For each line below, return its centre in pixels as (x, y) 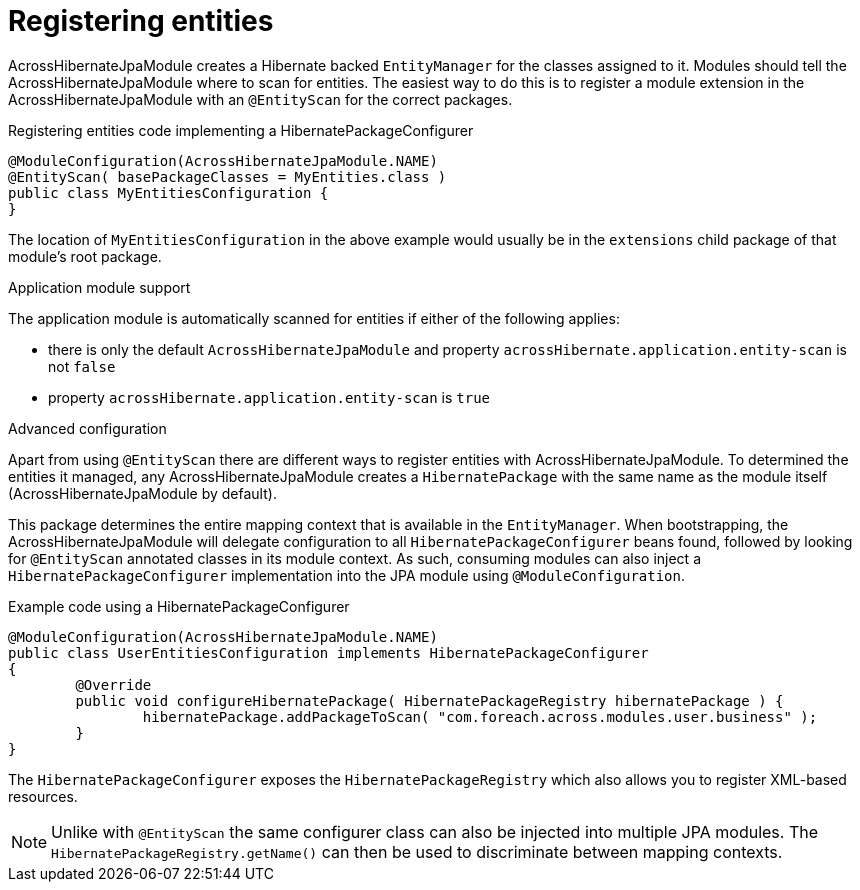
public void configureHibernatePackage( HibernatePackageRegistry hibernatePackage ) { (429, 700)
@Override (113, 684)
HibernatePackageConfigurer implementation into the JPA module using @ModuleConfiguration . (347, 575)
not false (82, 366)
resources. (43, 796)
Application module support (99, 287)
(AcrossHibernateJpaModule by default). (142, 493)
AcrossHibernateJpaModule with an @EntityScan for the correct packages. (260, 99)
